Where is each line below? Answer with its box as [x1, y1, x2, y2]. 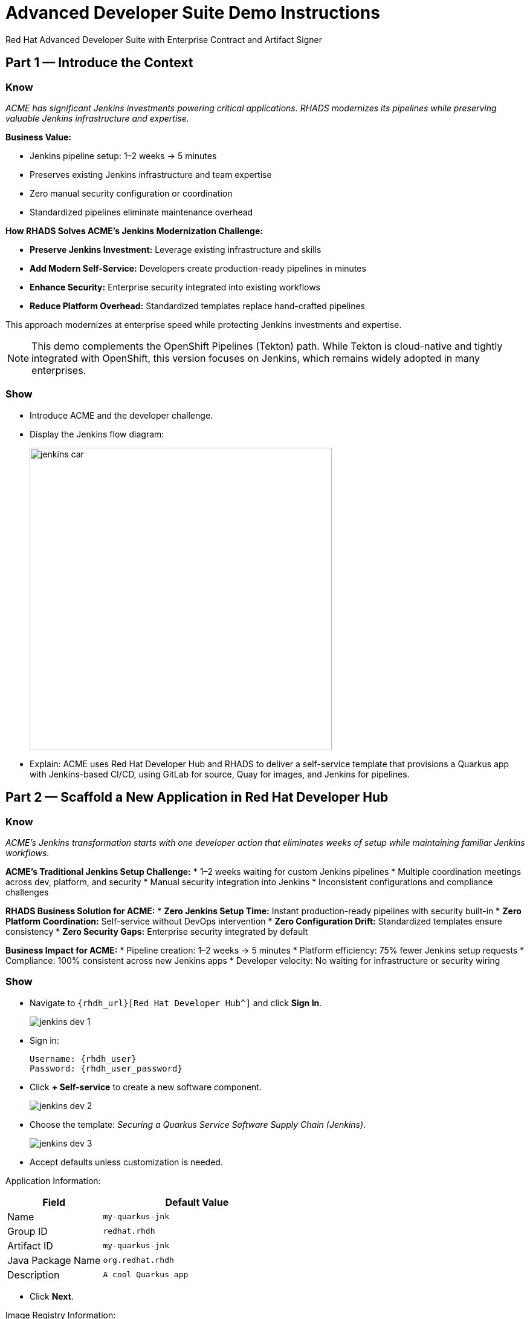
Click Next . [30, 1291, 74, 1301]
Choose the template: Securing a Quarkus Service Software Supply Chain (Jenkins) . [30, 1119, 366, 1130]
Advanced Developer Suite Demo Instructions [5, 2, 380, 23]
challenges [5, 886, 49, 897]
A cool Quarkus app [103, 1270, 189, 1280]
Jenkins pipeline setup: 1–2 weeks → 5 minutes [30, 150, 217, 161]
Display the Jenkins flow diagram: [30, 428, 164, 439]
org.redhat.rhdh [103, 1255, 174, 1265]
